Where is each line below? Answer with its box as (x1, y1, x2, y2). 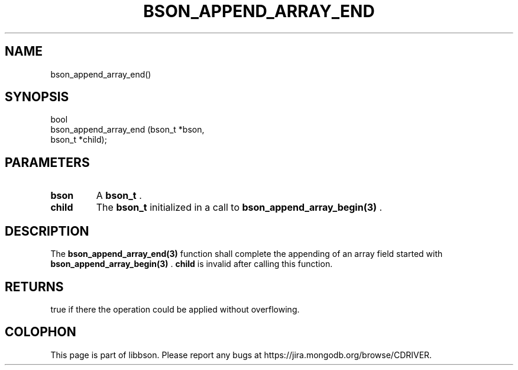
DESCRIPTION (5, 223, 89, 239)
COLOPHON (5, 324, 76, 340)
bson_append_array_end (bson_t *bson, (50, 124, 205, 135)
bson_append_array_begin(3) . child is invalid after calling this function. (50, 259, 333, 269)
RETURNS (5, 279, 64, 294)
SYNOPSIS (5, 89, 69, 105)
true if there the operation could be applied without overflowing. (50, 304, 300, 314)
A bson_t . (96, 189, 142, 202)
